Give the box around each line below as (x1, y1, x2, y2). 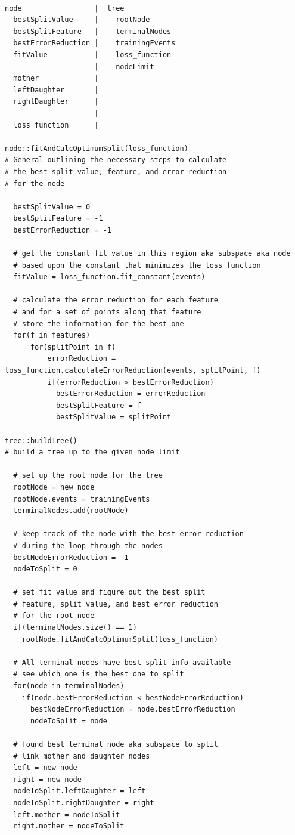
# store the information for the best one (13, 319, 184, 328)
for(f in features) (13, 331, 91, 340)
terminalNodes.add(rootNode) (13, 506, 129, 515)
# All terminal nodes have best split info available (13, 658, 231, 667)
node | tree (5, 4, 125, 13)
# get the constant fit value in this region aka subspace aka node (13, 249, 291, 258)
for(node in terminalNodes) (13, 682, 125, 691)
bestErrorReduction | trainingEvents (13, 39, 176, 48)
